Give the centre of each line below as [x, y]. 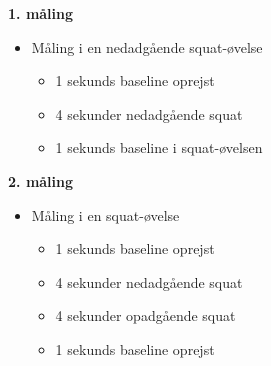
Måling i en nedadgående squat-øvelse [147, 46]
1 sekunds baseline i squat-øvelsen [159, 147]
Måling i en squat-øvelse [105, 214]
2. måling [41, 180]
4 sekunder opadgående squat [145, 315]
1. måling [41, 13]
